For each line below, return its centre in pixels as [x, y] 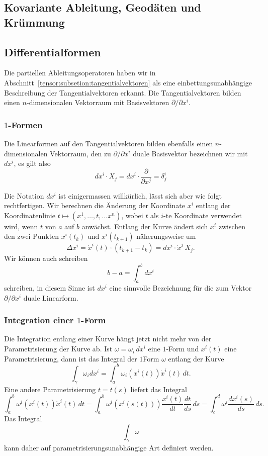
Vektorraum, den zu [80, 153]
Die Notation [24, 195]
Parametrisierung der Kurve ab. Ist [58, 349]
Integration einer [39, 320]
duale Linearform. [51, 297]
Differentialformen [53, 52]
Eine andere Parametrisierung [50, 389]
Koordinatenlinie [30, 215]
